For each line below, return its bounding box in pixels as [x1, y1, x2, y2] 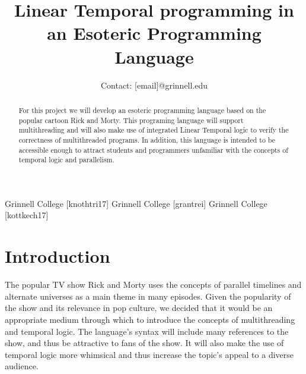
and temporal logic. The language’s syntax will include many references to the [5, 325, 289, 337]
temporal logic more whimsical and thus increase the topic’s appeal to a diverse [5, 348, 294, 360]
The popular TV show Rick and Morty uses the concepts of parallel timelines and [5, 278, 302, 291]
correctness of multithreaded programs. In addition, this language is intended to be [18, 134, 276, 144]
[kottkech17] [5, 209, 49, 221]
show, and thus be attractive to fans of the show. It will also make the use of [5, 337, 284, 349]
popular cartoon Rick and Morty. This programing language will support [18, 115, 244, 125]
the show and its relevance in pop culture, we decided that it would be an [5, 301, 273, 314]
